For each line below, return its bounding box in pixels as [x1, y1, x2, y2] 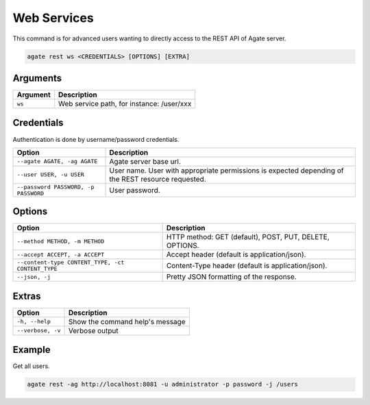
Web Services [12, 10, 94, 25]
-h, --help [16, 318, 51, 326]
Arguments [12, 72, 62, 84]
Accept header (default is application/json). [166, 250, 306, 260]
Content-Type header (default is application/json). [166, 261, 328, 271]
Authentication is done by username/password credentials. [12, 135, 180, 143]
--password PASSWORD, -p [16, 183, 95, 191]
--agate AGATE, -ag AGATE [16, 158, 98, 165]
